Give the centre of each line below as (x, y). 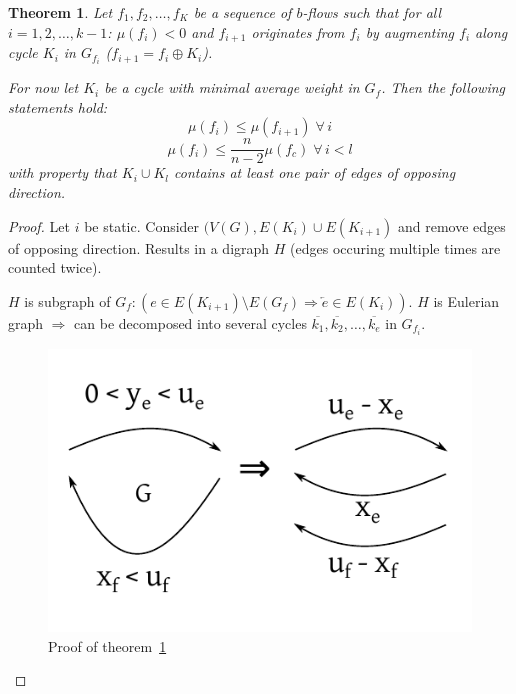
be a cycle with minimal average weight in (232, 87)
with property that (62, 172)
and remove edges (452, 225)
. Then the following (443, 87)
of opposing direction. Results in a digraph (139, 247)
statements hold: (58, 106)
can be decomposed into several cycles (190, 322)
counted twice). (55, 267)
